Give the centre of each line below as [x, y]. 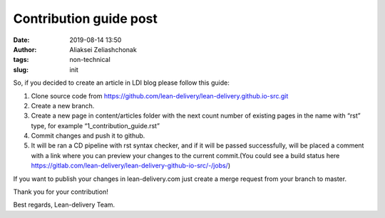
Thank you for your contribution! [61, 192]
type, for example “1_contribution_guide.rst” [96, 125]
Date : [21, 40]
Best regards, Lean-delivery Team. [64, 205]
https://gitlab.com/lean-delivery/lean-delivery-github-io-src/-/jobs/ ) [131, 166]
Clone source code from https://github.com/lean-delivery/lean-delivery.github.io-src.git [160, 95]
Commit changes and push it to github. [88, 136]
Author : [25, 49]
